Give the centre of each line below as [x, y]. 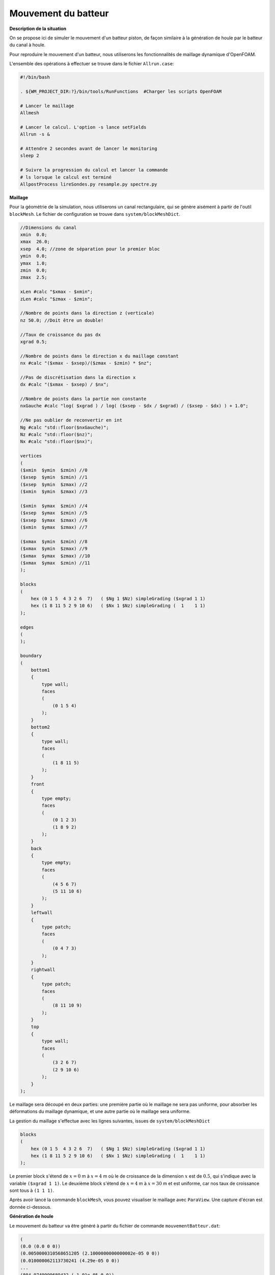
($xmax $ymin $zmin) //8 [54, 541]
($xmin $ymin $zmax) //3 [54, 492]
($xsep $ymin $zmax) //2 [54, 484]
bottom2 [40, 727]
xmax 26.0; [35, 242]
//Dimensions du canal [48, 227]
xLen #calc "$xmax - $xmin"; [57, 292]
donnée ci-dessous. [31, 1207]
